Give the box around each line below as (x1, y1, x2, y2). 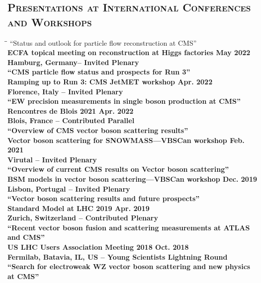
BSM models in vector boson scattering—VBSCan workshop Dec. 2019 (7, 173, 257, 184)
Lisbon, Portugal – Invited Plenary (7, 183, 130, 194)
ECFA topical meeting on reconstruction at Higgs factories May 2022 (7, 47, 251, 58)
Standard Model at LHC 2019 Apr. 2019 (7, 203, 150, 213)
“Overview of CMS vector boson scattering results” (7, 125, 188, 135)
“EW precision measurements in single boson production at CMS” (7, 96, 241, 106)
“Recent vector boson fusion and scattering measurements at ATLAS (7, 222, 250, 232)
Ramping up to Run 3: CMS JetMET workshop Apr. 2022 (7, 76, 213, 86)
